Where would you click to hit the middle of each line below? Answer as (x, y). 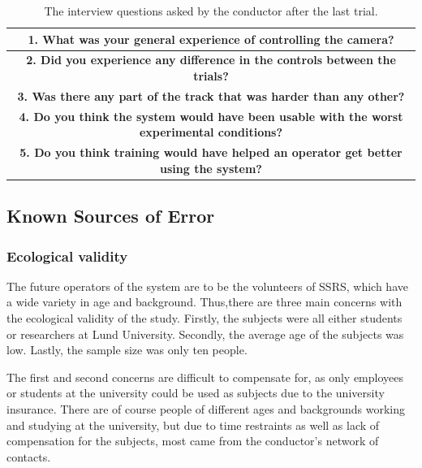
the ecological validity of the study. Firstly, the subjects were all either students (205, 318)
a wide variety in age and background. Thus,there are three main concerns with (205, 302)
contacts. (29, 456)
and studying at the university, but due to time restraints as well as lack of (193, 425)
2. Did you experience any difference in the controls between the (211, 60)
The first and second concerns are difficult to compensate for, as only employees (205, 377)
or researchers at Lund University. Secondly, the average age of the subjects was (205, 334)
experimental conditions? (211, 132)
